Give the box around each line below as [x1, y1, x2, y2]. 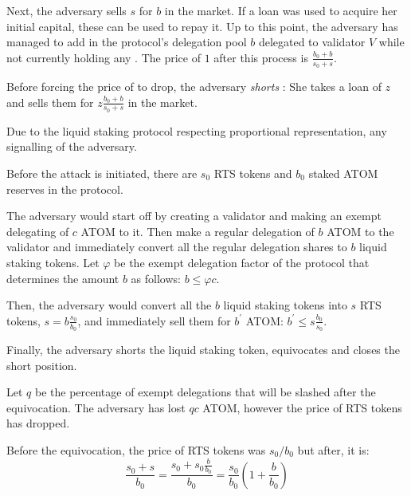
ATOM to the [327, 222, 394, 239]
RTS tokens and [213, 165, 292, 182]
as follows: [131, 270, 181, 286]
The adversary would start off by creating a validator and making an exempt [6, 207, 382, 224]
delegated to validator [258, 33, 366, 50]
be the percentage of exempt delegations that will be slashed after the [34, 384, 376, 400]
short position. [6, 356, 77, 373]
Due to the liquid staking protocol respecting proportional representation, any [6, 122, 387, 139]
